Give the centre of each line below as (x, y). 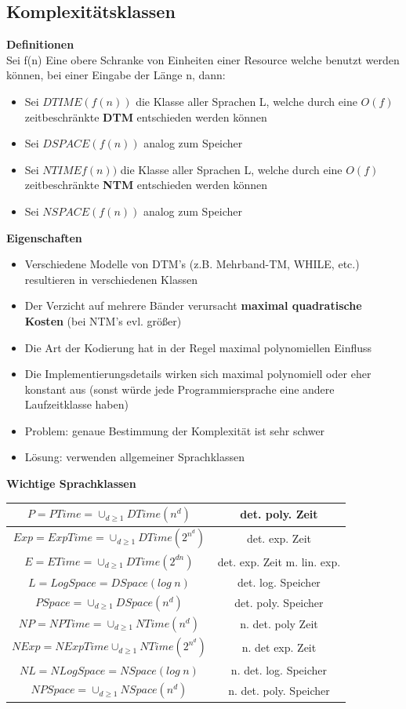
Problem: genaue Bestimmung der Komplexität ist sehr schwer (175, 430)
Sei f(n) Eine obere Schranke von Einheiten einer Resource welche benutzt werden (203, 59)
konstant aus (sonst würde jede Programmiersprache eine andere (179, 389)
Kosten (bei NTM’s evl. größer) (103, 320)
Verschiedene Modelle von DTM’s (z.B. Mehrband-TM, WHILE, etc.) (192, 264)
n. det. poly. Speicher (279, 690)
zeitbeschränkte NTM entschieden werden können (146, 185)
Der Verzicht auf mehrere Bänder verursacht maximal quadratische (193, 305)
